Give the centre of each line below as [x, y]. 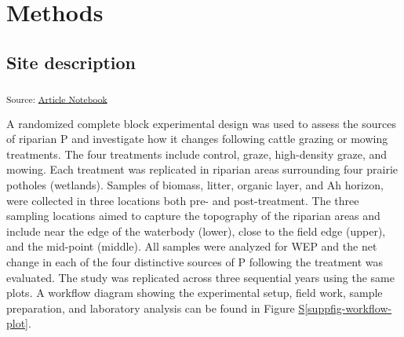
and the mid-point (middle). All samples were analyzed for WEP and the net [192, 246]
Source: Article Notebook [57, 99]
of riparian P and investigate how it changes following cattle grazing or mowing [197, 139]
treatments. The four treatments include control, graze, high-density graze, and [197, 154]
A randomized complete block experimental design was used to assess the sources [201, 123]
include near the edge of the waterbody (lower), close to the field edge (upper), [196, 231]
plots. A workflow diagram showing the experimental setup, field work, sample [195, 293]
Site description [71, 62]
